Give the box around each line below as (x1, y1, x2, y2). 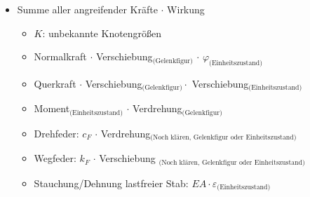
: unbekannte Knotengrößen (42, 25, 162, 40)
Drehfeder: (34, 125, 79, 140)
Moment (34, 101, 70, 116)
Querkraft (34, 76, 76, 90)
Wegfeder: (34, 151, 76, 165)
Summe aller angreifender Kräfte (17, 2, 158, 16)
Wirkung (167, 2, 205, 16)
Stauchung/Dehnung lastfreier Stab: (34, 175, 189, 190)
